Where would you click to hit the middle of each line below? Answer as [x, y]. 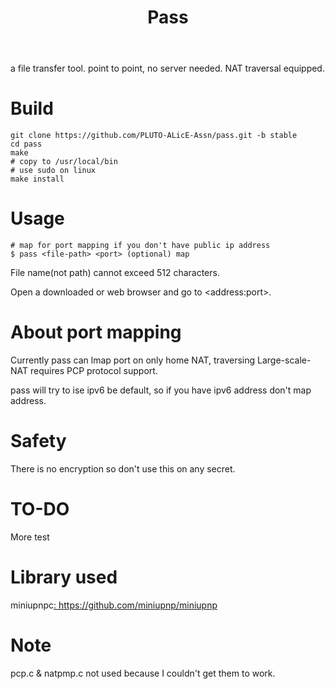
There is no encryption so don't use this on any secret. [123, 468]
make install [37, 179]
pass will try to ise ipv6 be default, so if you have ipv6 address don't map [161, 390]
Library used [64, 577]
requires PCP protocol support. [93, 370]
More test [30, 537]
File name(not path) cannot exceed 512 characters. [115, 273]
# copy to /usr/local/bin [64, 162]
